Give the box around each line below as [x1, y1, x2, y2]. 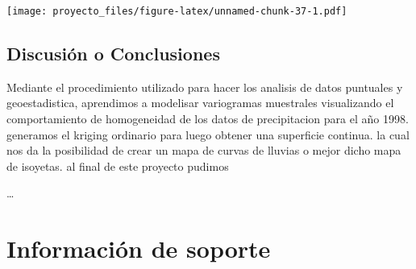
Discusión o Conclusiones [6, 41, 220, 66]
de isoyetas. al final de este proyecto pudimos [6, 157, 229, 174]
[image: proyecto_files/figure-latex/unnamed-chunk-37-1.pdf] [6, 6, 347, 17]
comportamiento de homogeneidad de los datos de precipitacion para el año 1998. [6, 110, 409, 127]
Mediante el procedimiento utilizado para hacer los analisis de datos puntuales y [6, 78, 403, 95]
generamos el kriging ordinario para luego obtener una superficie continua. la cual [6, 126, 410, 143]
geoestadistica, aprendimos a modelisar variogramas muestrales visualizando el [6, 94, 394, 111]
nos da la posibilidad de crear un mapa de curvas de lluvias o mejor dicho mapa [6, 142, 401, 159]
